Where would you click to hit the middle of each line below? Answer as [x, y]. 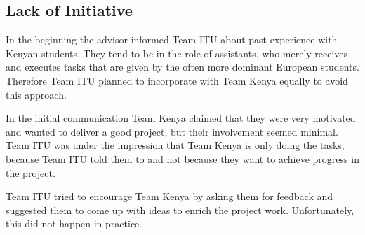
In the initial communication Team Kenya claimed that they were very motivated [181, 118]
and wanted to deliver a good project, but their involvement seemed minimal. [172, 131]
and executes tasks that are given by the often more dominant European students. [182, 67]
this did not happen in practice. [74, 223]
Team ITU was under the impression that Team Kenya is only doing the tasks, [175, 145]
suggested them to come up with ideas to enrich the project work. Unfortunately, [180, 209]
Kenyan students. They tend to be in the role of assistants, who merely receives [177, 53]
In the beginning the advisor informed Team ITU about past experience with [172, 40]
